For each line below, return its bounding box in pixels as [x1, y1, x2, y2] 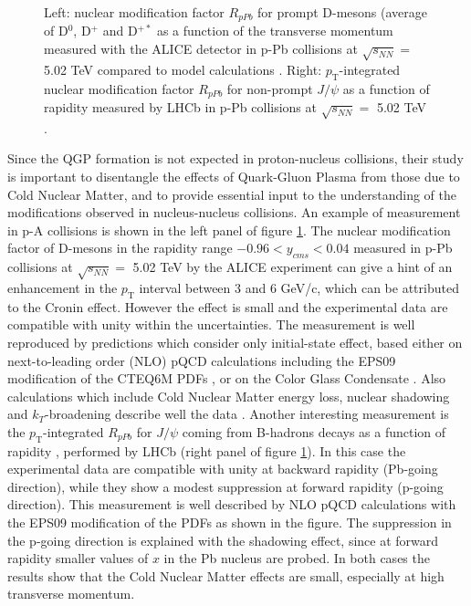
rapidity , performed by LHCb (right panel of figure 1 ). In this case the [7, 441, 406, 460]
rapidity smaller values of [7, 549, 149, 568]
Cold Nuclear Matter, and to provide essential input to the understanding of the [7, 184, 456, 204]
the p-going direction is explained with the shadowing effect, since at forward [7, 530, 439, 549]
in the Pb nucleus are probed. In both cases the [163, 549, 430, 568]
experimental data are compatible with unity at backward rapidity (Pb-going [7, 459, 438, 478]
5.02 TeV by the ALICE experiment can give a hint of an [132, 257, 453, 277]
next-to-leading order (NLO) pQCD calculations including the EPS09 [7, 350, 396, 370]
